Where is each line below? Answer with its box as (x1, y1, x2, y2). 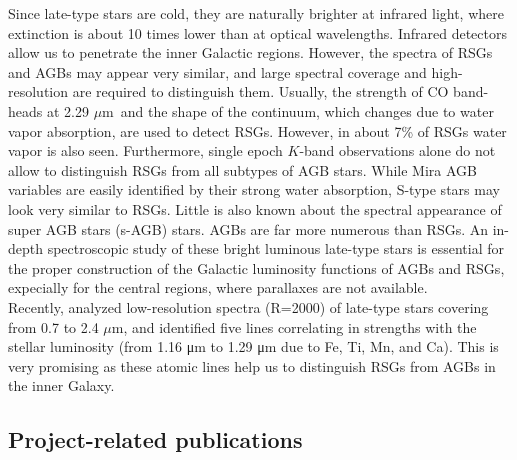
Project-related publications (8, 424, 303, 455)
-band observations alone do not (299, 140, 496, 161)
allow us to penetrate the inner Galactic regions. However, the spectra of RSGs (8, 42, 493, 63)
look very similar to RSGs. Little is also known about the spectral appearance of (8, 198, 502, 219)
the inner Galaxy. (8, 375, 115, 396)
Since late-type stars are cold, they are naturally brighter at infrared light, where (8, 3, 504, 23)
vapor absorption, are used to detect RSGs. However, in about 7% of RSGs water (8, 120, 507, 141)
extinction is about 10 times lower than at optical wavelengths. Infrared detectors (8, 22, 507, 43)
